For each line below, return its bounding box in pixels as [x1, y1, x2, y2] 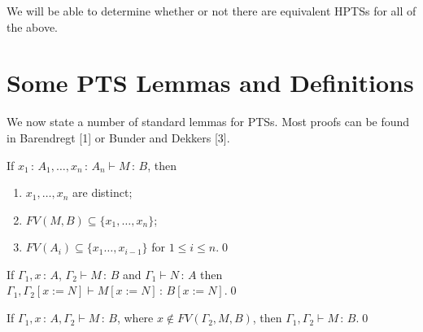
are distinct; [72, 184, 133, 201]
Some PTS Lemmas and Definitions [7, 66, 414, 99]
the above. [7, 18, 58, 35]
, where [116, 309, 154, 326]
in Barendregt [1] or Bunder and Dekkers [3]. [7, 129, 230, 146]
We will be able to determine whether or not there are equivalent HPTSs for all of [7, 2, 416, 19]
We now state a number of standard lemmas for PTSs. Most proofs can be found [7, 113, 410, 130]
